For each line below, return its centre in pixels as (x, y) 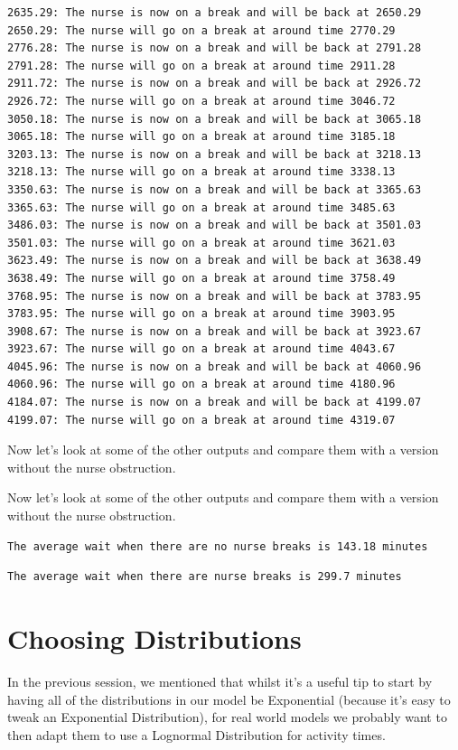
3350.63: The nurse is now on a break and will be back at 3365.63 (215, 189)
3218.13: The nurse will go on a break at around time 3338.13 (201, 172)
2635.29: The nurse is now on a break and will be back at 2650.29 (215, 13)
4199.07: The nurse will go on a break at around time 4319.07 (201, 420)
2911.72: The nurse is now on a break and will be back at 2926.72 (215, 84)
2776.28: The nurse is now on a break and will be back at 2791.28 (215, 48)
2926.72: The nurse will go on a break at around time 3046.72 (201, 101)
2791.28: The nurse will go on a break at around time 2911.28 (201, 66)
